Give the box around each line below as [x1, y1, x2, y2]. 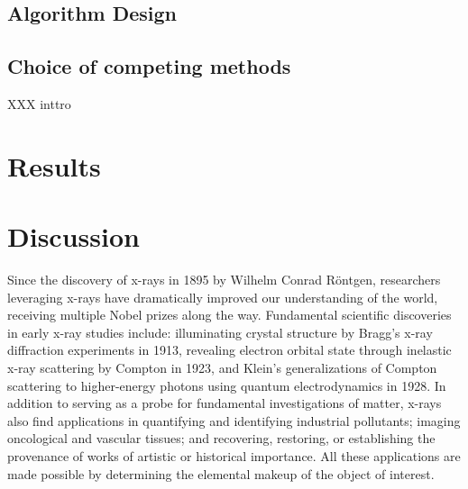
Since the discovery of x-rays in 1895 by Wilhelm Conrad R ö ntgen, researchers [7, 270, 441, 289]
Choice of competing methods [7, 52, 291, 80]
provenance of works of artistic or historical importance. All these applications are [7, 447, 461, 466]
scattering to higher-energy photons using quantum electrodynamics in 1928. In [7, 376, 446, 394]
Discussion [7, 218, 140, 255]
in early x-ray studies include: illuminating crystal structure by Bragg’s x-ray [7, 322, 433, 341]
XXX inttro [7, 94, 71, 113]
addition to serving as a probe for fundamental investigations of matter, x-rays [7, 394, 442, 412]
